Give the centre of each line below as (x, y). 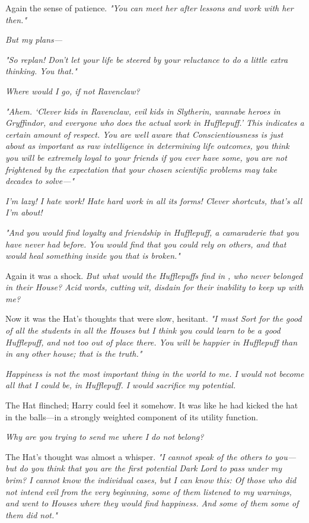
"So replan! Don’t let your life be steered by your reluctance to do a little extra (147, 59)
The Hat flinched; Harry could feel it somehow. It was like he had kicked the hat (152, 405)
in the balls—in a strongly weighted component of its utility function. (132, 416)
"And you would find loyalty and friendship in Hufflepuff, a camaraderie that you (152, 232)
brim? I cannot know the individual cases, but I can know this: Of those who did (151, 480)
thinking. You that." (41, 71)
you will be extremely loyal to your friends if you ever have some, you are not (146, 157)
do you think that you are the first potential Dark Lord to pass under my (151, 468)
